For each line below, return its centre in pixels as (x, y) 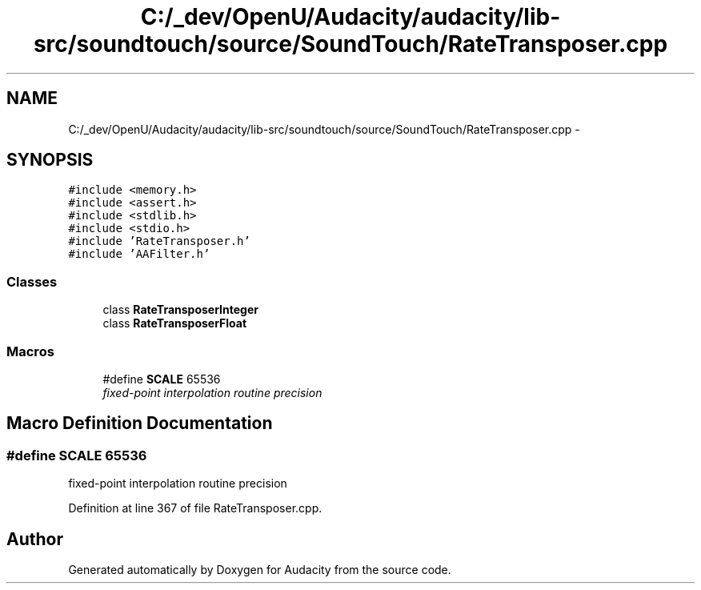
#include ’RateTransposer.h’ (159, 241)
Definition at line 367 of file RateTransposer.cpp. (195, 508)
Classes (32, 281)
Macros (30, 351)
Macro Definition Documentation (140, 423)
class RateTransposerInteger (180, 310)
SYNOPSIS (50, 160)
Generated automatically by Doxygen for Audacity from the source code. (260, 570)
